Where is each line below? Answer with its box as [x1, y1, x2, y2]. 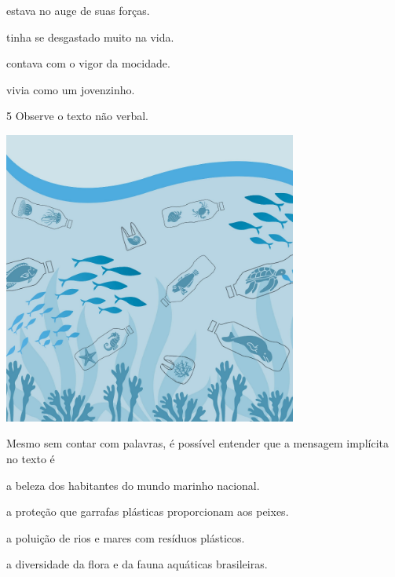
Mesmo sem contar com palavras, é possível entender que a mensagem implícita [6, 435, 389, 451]
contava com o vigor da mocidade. [6, 55, 170, 71]
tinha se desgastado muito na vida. [6, 28, 174, 45]
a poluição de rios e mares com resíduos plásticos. [6, 529, 245, 546]
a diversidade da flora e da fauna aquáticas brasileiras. [6, 556, 268, 572]
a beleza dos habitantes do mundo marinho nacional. [6, 477, 260, 493]
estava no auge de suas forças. [6, 2, 150, 18]
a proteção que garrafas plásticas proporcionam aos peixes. [6, 503, 289, 520]
